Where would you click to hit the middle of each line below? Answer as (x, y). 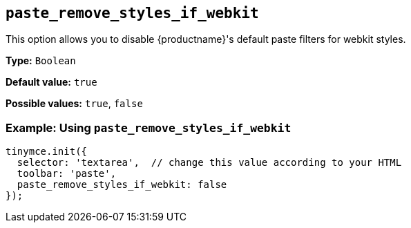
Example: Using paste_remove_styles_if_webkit (149, 127)
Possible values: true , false (74, 104)
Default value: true (51, 82)
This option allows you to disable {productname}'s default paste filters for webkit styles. (206, 39)
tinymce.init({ (47, 152)
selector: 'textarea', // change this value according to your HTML (209, 163)
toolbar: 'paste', (67, 174)
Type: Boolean (41, 61)
